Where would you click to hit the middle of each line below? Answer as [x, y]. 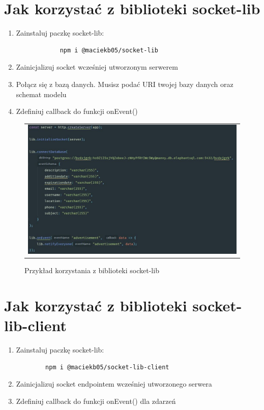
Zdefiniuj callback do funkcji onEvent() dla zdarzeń [96, 401]
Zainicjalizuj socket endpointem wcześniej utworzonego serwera [114, 384]
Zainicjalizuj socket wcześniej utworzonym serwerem [97, 67]
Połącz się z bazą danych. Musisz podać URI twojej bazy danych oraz [125, 84]
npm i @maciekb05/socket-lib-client [107, 367]
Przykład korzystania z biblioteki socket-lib [92, 270]
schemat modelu [41, 94]
